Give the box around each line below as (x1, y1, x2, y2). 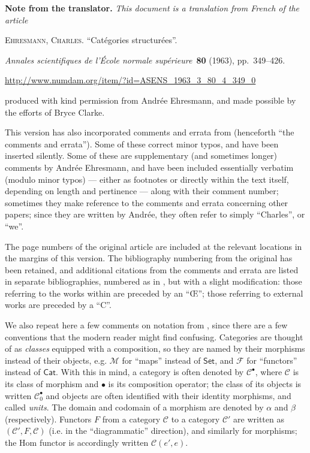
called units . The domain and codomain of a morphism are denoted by (5, 401, 264, 413)
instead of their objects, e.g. (5, 354, 107, 366)
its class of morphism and (5, 377, 99, 390)
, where (255, 366, 282, 378)
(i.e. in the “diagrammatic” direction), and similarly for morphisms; (49, 424, 297, 437)
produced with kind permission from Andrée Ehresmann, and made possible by (5, 93, 296, 106)
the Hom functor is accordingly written (5, 436, 149, 448)
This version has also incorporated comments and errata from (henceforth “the (5, 126, 294, 138)
